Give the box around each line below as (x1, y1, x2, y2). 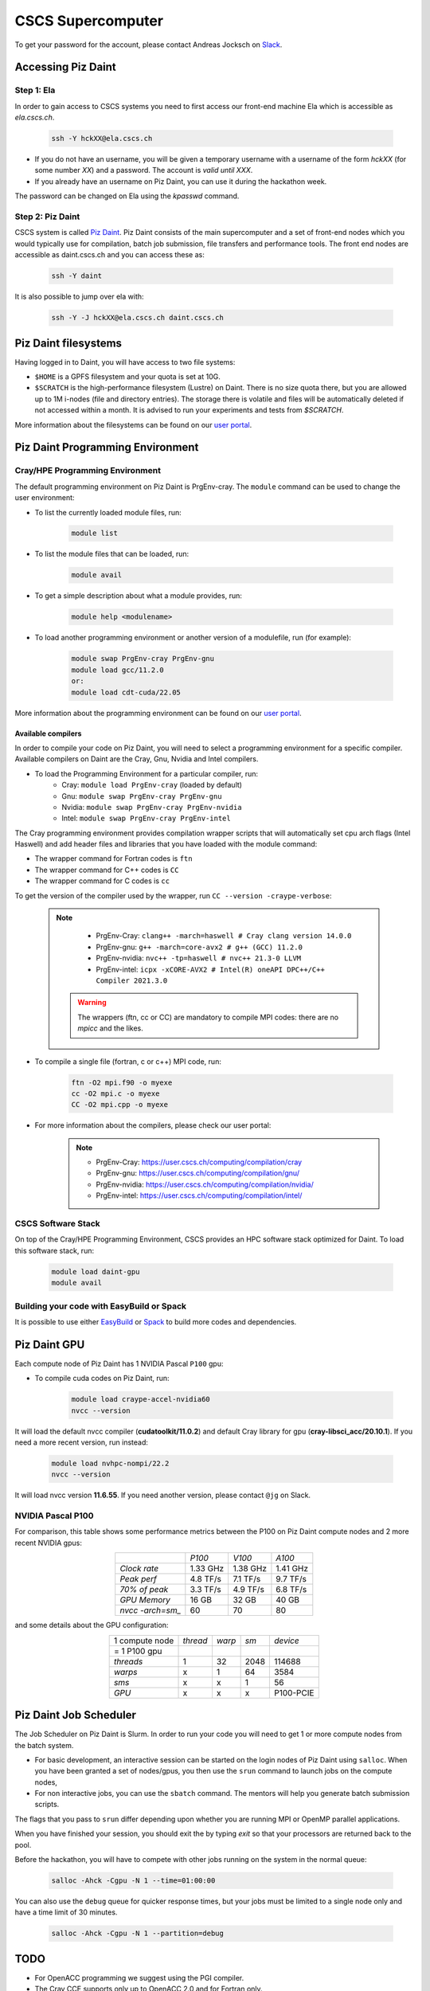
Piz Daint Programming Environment (14, 440, 199, 454)
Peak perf (119, 1574, 157, 1585)
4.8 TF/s (190, 1574, 222, 1585)
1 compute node (113, 1635, 174, 1646)
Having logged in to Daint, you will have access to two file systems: (14, 357, 236, 366)
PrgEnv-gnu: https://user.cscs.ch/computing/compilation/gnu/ (96, 1168, 300, 1178)
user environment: (14, 493, 75, 503)
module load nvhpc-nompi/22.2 (51, 1458, 170, 1468)
